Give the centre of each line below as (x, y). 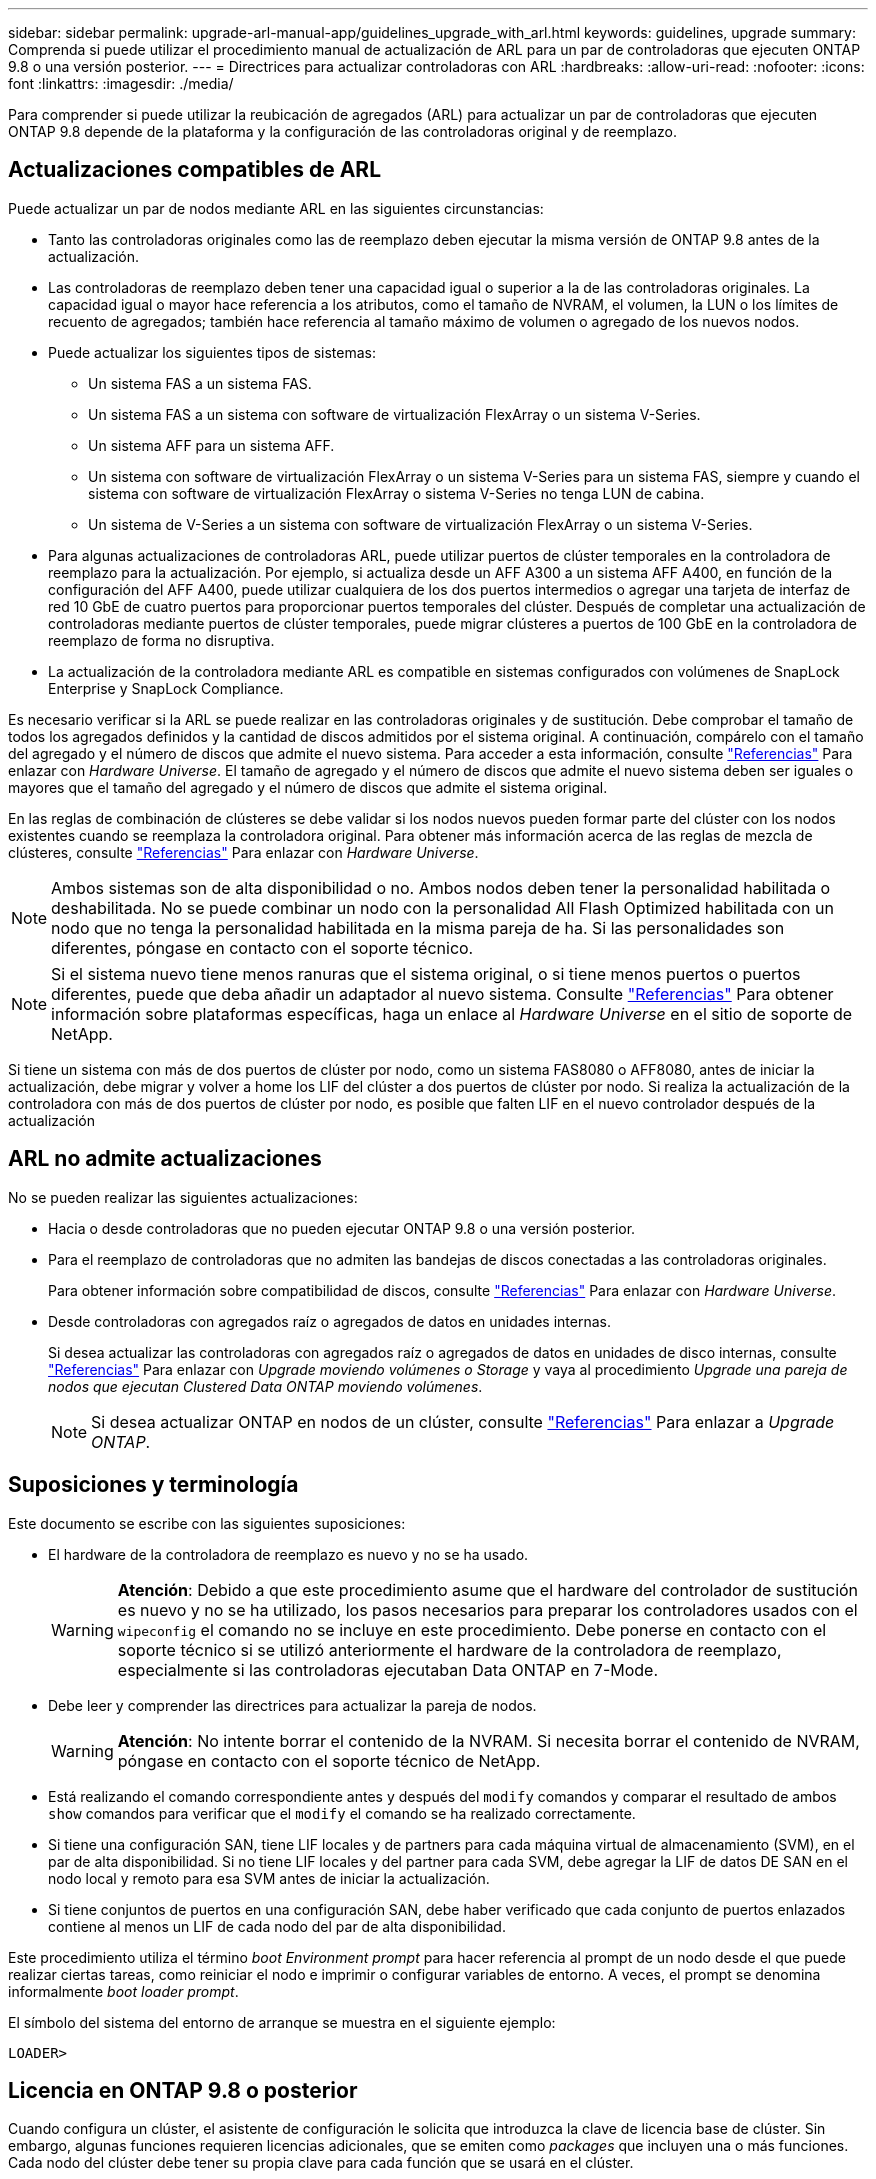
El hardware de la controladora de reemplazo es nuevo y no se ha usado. (288, 1554)
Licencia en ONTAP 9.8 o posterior (183, 2090)
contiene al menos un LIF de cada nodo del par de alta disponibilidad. (277, 1926)
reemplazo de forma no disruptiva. (161, 640)
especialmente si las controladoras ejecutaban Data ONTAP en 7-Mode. (388, 1669)
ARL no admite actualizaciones (165, 1159)
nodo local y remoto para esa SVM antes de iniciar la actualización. (269, 1878)
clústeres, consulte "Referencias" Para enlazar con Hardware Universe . (243, 852)
